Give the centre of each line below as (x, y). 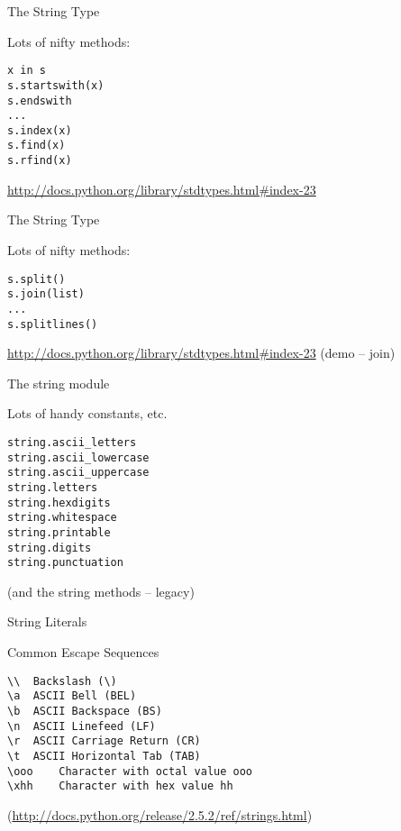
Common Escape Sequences (83, 652)
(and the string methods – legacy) (101, 591)
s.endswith (40, 100)
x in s (27, 71)
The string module (59, 383)
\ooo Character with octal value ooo (130, 771)
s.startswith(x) (56, 85)
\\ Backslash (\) (62, 681)
